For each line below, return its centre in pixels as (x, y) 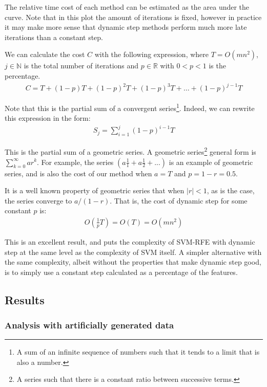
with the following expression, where (152, 54)
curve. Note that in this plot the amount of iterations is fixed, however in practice (133, 17)
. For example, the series (75, 162)
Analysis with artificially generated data (89, 325)
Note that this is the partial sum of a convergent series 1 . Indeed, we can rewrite (130, 107)
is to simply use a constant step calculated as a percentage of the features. (121, 272)
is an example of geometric (211, 162)
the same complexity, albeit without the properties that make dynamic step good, (133, 262)
